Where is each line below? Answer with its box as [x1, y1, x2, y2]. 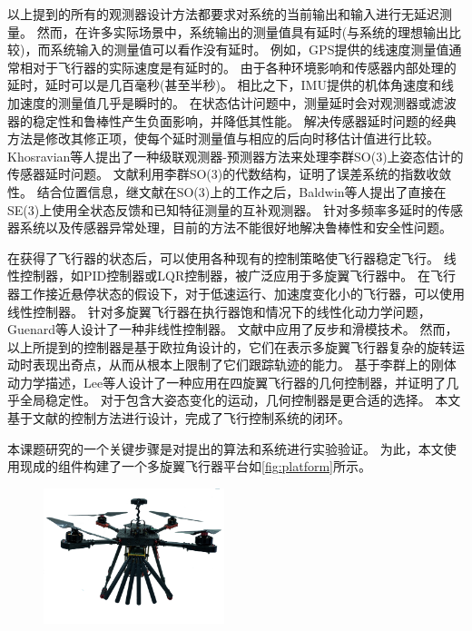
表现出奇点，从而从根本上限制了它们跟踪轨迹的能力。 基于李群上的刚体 [32, 355, 457, 374]
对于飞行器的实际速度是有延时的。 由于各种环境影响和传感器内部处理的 [32, 57, 457, 76]
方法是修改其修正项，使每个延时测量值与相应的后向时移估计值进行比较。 [7, 129, 439, 148]
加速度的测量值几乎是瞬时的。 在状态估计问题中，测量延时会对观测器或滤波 [7, 93, 457, 112]
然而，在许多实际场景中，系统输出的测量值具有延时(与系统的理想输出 [36, 22, 449, 41]
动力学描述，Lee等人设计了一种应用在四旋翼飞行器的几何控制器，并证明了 [7, 372, 447, 391]
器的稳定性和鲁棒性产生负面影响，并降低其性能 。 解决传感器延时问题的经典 [7, 111, 457, 130]
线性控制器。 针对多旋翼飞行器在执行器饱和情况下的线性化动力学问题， [7, 301, 431, 320]
